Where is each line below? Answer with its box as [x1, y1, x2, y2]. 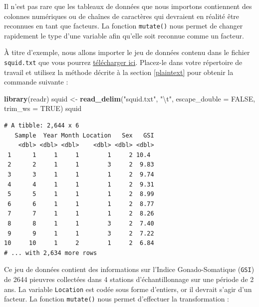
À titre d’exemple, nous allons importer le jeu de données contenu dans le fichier [4, 47, 250, 57]
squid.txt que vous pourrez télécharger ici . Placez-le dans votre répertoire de [4, 57, 243, 67]
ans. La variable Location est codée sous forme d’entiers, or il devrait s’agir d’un [4, 283, 252, 294]
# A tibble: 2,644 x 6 [4, 122, 79, 129]
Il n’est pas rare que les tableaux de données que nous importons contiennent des [4, 1, 252, 11]
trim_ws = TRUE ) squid [4, 103, 82, 113]
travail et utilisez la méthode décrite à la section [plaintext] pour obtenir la [4, 66, 234, 77]
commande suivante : [4, 76, 68, 87]
